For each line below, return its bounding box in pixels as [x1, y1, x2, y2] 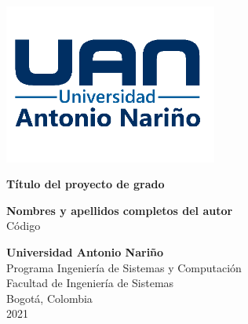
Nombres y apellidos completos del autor [6, 202, 233, 218]
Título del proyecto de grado [6, 176, 165, 192]
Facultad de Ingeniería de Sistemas [6, 275, 174, 291]
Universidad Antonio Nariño [6, 243, 164, 260]
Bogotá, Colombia [6, 289, 93, 306]
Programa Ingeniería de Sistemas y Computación [6, 259, 242, 275]
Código [6, 217, 41, 234]
